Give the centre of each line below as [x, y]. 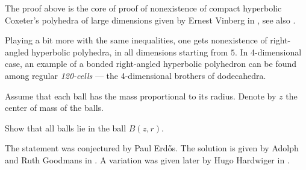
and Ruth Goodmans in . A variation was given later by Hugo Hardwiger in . [147, 159]
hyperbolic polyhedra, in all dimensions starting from [130, 52]
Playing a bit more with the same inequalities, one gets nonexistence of [136, 40]
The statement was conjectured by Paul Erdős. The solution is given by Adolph [152, 148]
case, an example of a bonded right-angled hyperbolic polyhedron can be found [151, 64]
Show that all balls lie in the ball [66, 127]
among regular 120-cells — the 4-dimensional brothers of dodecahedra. [136, 75]
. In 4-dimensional [268, 52]
